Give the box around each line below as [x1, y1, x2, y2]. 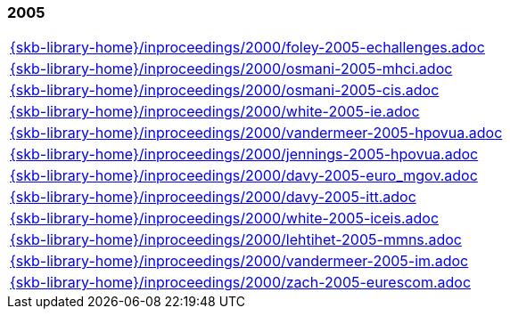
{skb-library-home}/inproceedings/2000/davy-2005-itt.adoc [10, 188, 416, 207]
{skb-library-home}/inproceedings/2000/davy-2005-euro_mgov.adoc [10, 166, 478, 185]
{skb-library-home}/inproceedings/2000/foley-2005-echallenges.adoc [10, 38, 485, 57]
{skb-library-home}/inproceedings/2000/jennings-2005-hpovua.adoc [10, 145, 479, 164]
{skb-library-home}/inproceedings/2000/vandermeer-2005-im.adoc [10, 252, 469, 271]
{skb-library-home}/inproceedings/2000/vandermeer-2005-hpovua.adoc [10, 124, 503, 142]
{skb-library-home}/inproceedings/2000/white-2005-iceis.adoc [10, 209, 440, 228]
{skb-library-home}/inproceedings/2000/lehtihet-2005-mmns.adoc [10, 231, 462, 249]
